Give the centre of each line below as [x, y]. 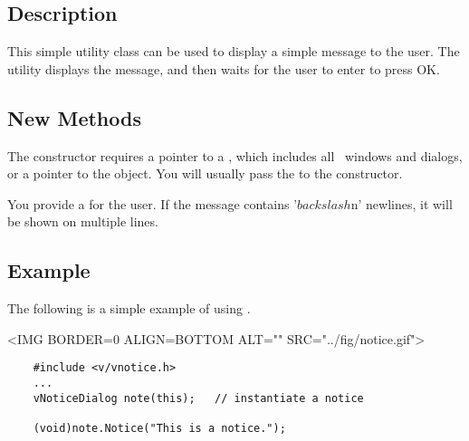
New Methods [74, 117]
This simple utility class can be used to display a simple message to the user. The [234, 51]
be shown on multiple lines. [83, 221]
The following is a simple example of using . [129, 308]
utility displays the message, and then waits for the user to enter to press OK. [224, 68]
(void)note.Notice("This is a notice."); [159, 428]
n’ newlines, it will [402, 203]
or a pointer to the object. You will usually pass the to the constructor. [205, 173]
